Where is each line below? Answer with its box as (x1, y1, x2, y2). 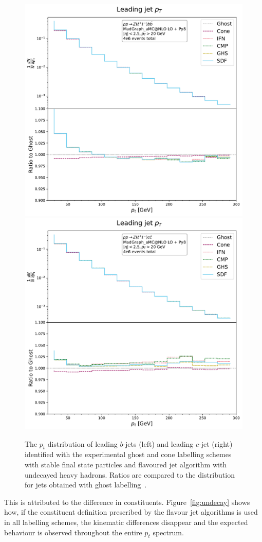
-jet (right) (199, 438, 233, 449)
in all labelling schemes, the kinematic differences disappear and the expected (4, 517, 248, 528)
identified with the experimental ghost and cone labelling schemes (25, 449, 232, 460)
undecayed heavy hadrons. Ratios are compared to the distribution (25, 469, 235, 480)
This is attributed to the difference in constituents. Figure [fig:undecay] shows (4, 496, 250, 507)
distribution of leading (47, 438, 118, 449)
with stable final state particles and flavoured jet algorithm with (25, 459, 227, 470)
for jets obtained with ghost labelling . (25, 479, 147, 490)
